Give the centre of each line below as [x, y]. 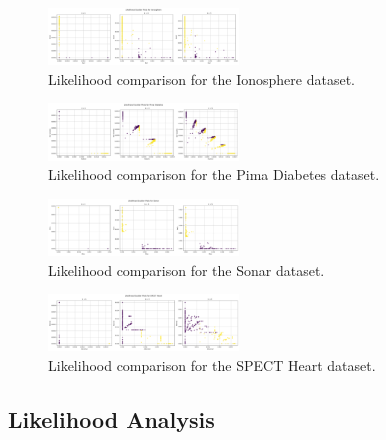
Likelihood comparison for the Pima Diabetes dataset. [214, 174]
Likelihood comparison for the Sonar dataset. [186, 269]
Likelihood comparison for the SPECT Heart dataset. [212, 364]
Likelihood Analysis [111, 418]
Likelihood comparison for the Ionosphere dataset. [202, 78]
